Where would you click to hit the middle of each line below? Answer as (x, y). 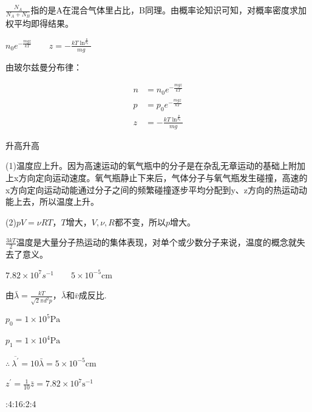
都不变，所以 (140, 221)
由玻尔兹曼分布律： (44, 67)
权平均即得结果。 (39, 23)
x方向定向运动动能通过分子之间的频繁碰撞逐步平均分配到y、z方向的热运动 (152, 189)
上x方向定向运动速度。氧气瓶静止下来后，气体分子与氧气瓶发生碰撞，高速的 (157, 177)
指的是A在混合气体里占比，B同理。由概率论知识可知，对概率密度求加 (168, 10)
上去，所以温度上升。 (56, 201)
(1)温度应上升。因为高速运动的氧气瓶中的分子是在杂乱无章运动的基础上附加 (155, 166)
